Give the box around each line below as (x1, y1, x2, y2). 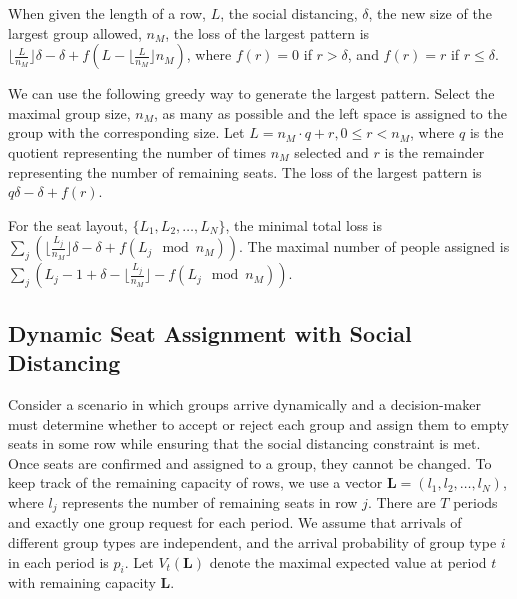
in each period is (8, 551, 109, 572)
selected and (294, 141, 369, 162)
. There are (367, 491, 436, 512)
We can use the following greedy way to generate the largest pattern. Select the (8, 83, 495, 104)
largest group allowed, (8, 22, 142, 43)
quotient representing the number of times (8, 141, 267, 162)
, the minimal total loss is (225, 214, 383, 235)
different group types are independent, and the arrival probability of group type (8, 531, 497, 552)
